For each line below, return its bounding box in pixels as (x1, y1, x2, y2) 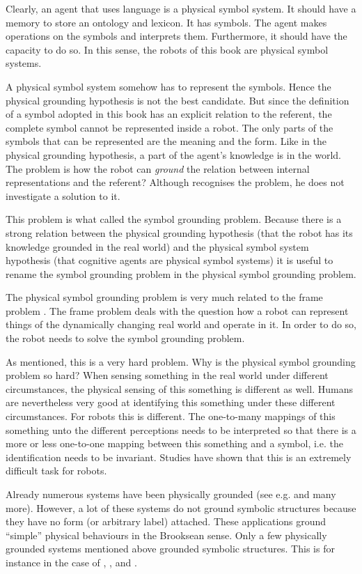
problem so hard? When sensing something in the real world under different (6, 368, 329, 382)
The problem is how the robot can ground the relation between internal (6, 161, 310, 176)
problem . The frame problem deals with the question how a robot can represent (6, 303, 349, 318)
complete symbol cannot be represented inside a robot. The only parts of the (6, 120, 333, 134)
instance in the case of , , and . (6, 554, 137, 569)
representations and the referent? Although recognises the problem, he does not (6, 175, 345, 189)
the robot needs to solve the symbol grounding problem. (6, 331, 245, 346)
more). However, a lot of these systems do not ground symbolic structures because (6, 500, 356, 515)
